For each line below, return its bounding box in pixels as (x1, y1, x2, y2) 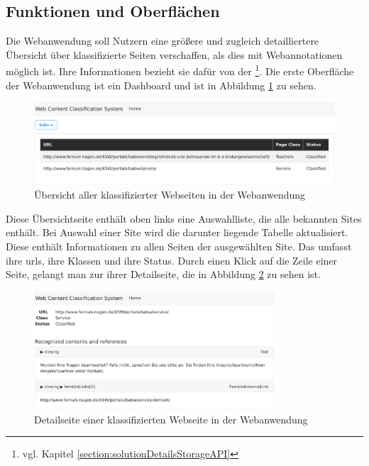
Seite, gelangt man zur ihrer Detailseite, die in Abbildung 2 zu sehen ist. (6, 267, 321, 282)
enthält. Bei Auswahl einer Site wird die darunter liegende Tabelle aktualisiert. (6, 225, 348, 240)
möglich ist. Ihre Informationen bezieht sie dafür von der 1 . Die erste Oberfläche (6, 62, 354, 79)
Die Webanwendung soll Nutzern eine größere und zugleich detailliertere (6, 33, 319, 48)
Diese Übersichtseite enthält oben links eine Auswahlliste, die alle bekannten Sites (6, 211, 362, 226)
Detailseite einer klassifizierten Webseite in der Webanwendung (34, 411, 308, 426)
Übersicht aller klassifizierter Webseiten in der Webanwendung (34, 187, 306, 202)
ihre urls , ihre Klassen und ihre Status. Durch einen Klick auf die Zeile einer (6, 253, 338, 267)
